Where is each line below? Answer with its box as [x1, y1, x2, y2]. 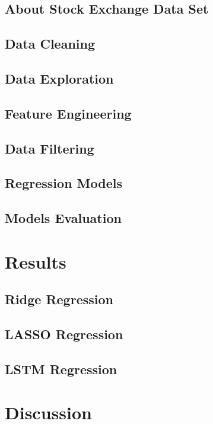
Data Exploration [5, 69, 114, 87]
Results [5, 249, 66, 273]
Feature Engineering [5, 104, 132, 122]
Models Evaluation [5, 209, 122, 227]
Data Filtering [5, 139, 94, 157]
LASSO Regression [5, 325, 123, 343]
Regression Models [5, 174, 122, 192]
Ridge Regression [5, 290, 113, 308]
